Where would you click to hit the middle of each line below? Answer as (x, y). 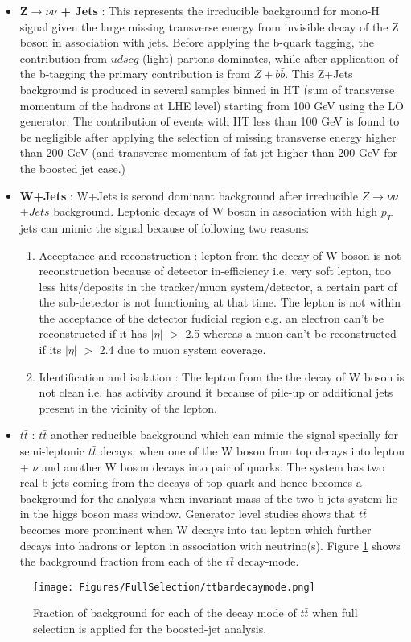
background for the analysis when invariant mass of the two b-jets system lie (208, 498)
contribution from (64, 58)
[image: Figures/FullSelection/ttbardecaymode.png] (174, 587)
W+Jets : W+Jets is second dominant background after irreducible (189, 195)
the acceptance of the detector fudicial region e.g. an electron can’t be (211, 317)
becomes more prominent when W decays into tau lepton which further (195, 530)
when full (335, 613)
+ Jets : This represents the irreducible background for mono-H (220, 10)
